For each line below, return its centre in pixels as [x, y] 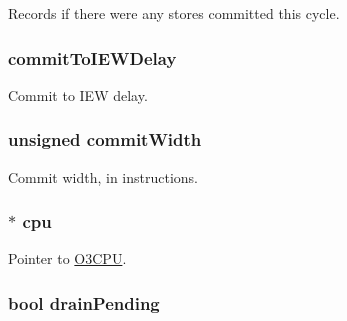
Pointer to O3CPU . [67, 258]
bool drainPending [84, 302]
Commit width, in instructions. [103, 176]
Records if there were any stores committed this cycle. [174, 13]
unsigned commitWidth [105, 139]
